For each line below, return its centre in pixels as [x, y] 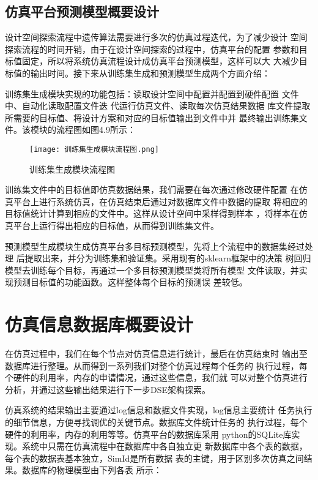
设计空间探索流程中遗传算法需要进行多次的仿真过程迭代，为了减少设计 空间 [156, 37]
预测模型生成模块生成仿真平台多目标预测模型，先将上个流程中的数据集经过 [155, 246]
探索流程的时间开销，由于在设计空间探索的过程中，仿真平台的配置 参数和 [152, 49]
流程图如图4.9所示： [96, 129]
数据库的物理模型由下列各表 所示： [92, 470]
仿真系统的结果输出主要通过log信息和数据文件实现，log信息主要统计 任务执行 [159, 410]
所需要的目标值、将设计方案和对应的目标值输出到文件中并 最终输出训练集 [152, 117]
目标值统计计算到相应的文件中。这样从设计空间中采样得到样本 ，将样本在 [152, 213]
